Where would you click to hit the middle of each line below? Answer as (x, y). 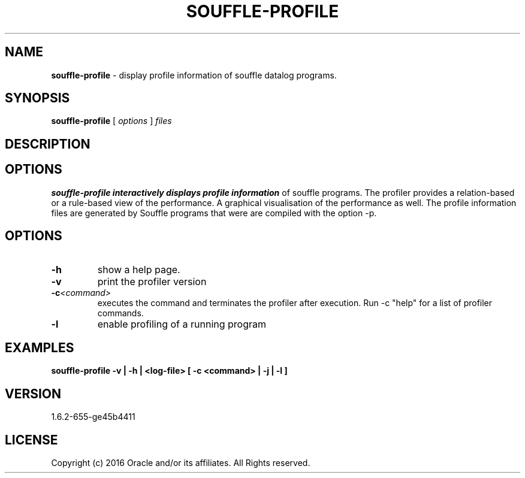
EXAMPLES (40, 347)
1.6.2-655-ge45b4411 (93, 417)
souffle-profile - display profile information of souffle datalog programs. (194, 75)
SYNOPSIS (37, 98)
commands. (120, 313)
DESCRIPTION (48, 144)
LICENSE (31, 440)
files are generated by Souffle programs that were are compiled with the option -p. (214, 213)
